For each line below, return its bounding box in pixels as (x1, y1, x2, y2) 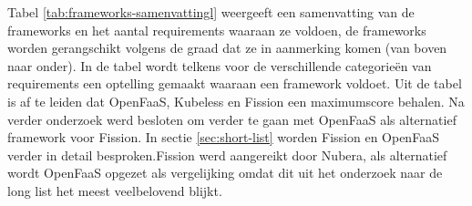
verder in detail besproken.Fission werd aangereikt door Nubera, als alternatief (7, 145, 447, 164)
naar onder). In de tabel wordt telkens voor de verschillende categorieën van (7, 56, 432, 75)
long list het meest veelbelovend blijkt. (7, 180, 222, 200)
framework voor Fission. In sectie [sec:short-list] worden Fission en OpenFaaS (7, 128, 439, 147)
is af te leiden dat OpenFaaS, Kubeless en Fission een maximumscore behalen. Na (7, 91, 465, 110)
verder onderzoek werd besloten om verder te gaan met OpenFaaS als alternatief (7, 109, 457, 129)
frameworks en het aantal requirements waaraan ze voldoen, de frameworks (7, 20, 426, 39)
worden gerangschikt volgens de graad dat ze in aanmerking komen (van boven (7, 38, 447, 57)
